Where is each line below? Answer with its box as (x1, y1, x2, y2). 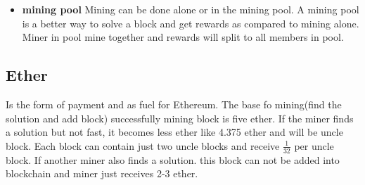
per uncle (294, 138, 334, 153)
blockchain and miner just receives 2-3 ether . (6, 166, 198, 181)
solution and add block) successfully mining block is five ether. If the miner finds (6, 110, 354, 125)
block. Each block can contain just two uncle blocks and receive (6, 138, 280, 153)
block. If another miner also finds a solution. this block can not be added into (6, 152, 340, 167)
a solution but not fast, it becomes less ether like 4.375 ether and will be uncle (6, 125, 343, 139)
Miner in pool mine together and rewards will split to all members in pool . (22, 30, 344, 44)
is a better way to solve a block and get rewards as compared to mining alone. (22, 15, 359, 30)
